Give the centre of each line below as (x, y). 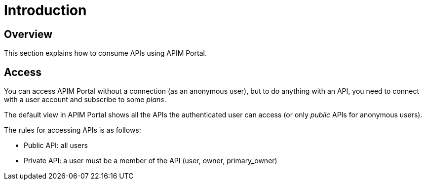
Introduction (45, 10)
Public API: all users (56, 146)
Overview (28, 34)
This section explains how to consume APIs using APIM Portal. (105, 53)
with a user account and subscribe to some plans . (85, 100)
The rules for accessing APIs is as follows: (73, 130)
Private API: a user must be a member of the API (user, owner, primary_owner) (151, 161)
